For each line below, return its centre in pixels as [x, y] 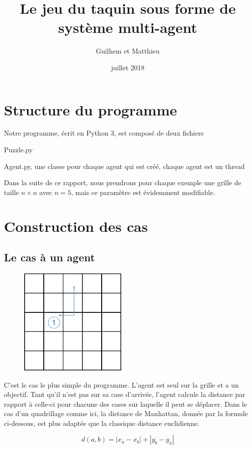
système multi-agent [128, 27]
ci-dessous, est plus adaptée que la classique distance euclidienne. [102, 423]
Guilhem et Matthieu [128, 51]
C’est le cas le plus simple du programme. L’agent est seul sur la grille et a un [121, 384]
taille [12, 192]
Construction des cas [76, 226]
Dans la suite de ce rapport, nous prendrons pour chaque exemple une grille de [123, 182]
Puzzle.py [18, 150]
